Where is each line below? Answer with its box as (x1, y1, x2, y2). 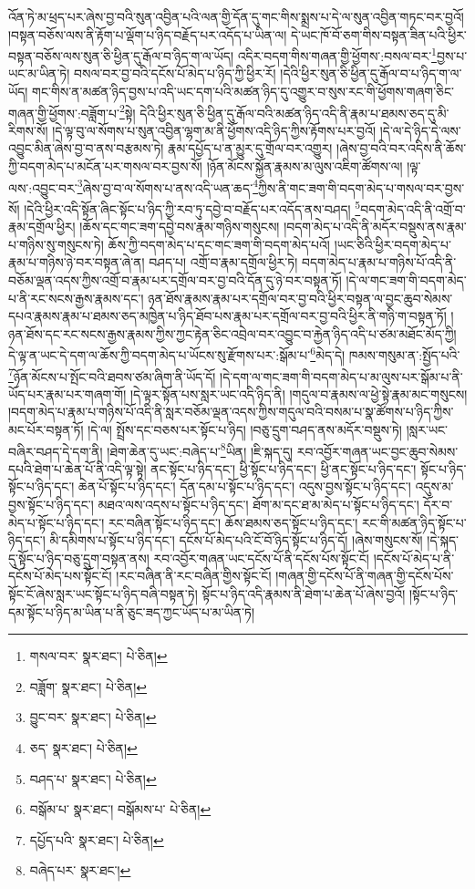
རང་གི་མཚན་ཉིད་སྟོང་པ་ (361, 512, 467, 532)
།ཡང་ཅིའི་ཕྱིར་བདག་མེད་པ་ (334, 234, 451, 253)
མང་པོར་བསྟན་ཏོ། (8, 420, 84, 439)
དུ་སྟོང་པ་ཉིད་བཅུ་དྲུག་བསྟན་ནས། (8, 548, 150, 567)
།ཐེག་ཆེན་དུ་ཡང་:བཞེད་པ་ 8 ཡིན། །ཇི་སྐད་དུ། (107, 439, 294, 460)
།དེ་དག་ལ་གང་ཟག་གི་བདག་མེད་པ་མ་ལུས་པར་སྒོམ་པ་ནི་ (220, 367, 463, 386)
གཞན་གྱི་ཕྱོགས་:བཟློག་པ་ (8, 103, 119, 122)
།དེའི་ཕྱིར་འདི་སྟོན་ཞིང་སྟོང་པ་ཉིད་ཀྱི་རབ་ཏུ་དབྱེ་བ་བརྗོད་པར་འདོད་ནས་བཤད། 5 (24, 196, 361, 218)
